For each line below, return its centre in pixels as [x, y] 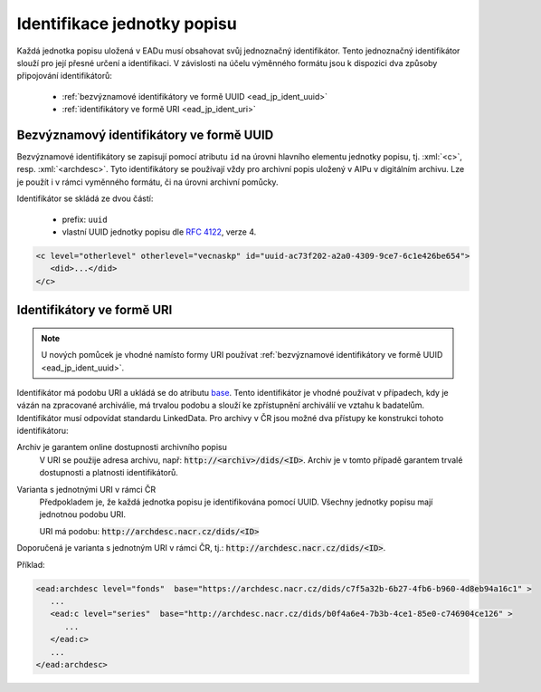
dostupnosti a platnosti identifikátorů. [109, 473]
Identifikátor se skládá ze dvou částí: [85, 198]
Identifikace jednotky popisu [127, 24]
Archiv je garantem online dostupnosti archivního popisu [122, 447]
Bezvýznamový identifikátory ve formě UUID [145, 135]
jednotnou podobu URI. [83, 514]
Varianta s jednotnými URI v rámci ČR [86, 489]
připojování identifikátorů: [65, 76]
